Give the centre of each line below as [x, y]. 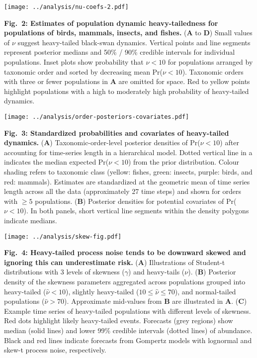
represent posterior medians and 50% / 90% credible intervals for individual [120, 52]
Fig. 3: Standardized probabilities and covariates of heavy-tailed [117, 133]
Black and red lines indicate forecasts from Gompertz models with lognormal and [128, 340]
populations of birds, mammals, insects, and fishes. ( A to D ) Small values [128, 33]
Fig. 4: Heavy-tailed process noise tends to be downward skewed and [125, 252]
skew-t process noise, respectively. [55, 350]
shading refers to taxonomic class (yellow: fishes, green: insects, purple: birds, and [128, 172]
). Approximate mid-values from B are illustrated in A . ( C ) [155, 301]
